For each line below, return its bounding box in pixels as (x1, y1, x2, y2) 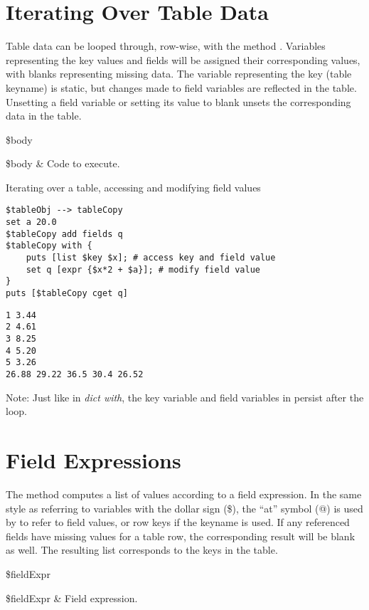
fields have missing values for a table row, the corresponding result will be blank (6, 528, 355, 543)
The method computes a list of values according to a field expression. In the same (6, 486, 362, 501)
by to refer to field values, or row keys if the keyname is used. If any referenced (6, 515, 350, 530)
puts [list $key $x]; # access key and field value (26, 253, 276, 263)
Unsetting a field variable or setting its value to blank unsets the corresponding (6, 94, 351, 109)
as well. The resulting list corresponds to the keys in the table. (6, 542, 278, 557)
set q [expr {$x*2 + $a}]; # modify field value (26, 264, 260, 275)
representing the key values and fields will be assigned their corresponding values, (6, 52, 360, 67)
